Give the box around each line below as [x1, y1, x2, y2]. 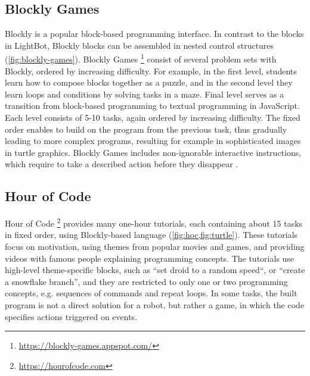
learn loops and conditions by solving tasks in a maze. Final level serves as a [5, 87, 284, 100]
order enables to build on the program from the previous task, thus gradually [5, 123, 287, 135]
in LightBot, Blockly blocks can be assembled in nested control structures [5, 39, 274, 51]
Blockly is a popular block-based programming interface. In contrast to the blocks [5, 27, 304, 40]
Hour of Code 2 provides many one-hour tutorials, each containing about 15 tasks [5, 215, 303, 229]
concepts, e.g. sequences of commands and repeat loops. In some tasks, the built [5, 287, 297, 299]
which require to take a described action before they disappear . [5, 158, 238, 170]
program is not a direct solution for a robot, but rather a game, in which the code [5, 299, 305, 311]
